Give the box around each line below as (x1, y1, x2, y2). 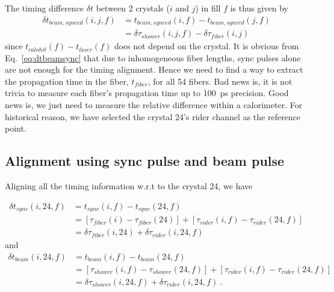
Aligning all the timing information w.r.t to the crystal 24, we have (5, 180, 253, 192)
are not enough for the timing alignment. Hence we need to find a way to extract (5, 63, 303, 76)
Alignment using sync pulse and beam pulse (5, 151, 285, 170)
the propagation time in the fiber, (5, 75, 129, 87)
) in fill (195, 2, 221, 14)
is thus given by (230, 2, 288, 14)
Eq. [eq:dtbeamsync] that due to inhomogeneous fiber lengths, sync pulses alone (5, 51, 301, 64)
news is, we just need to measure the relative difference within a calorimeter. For (5, 99, 303, 111)
